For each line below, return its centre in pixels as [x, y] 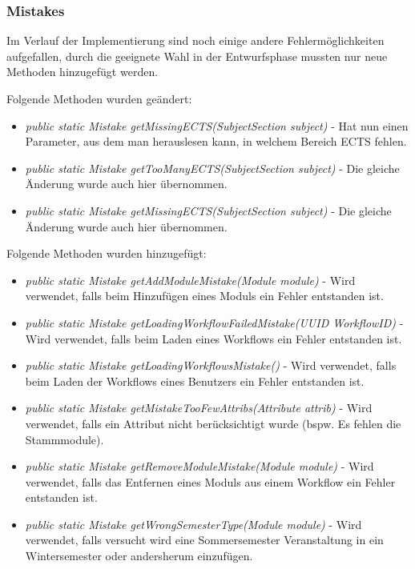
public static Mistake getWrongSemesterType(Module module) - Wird [193, 524]
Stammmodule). [64, 439]
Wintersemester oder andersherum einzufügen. [139, 556]
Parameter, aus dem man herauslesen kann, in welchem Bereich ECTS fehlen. [216, 141]
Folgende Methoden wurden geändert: [99, 98]
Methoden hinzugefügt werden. [83, 72]
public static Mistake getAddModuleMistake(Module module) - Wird [190, 280]
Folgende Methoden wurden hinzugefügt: [107, 253]
